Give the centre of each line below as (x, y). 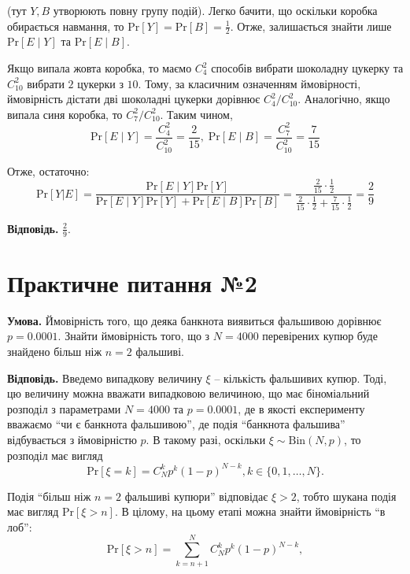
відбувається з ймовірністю (72, 439)
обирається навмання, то (66, 26)
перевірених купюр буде (320, 336)
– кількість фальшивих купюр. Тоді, (301, 378)
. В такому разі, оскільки (206, 439)
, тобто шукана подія (346, 496)
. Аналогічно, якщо (344, 99)
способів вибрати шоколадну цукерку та (307, 68)
